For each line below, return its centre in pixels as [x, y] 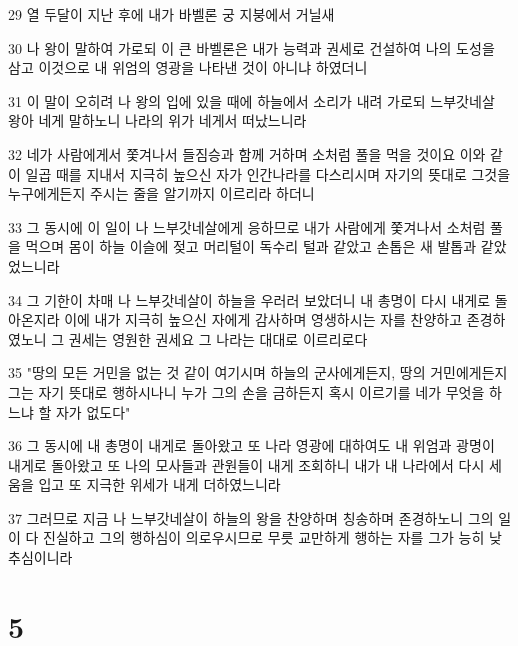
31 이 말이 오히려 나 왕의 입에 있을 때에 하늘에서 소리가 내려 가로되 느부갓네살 [251, 100]
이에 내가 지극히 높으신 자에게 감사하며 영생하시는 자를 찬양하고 [263, 319]
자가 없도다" [93, 411]
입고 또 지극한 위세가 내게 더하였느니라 [159, 484]
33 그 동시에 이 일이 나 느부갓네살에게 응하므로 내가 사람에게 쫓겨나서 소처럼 [247, 226]
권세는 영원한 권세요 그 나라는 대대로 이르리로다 [218, 338]
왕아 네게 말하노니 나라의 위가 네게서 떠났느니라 [157, 120]
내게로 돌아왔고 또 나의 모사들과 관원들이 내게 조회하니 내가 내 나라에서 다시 [246, 464]
